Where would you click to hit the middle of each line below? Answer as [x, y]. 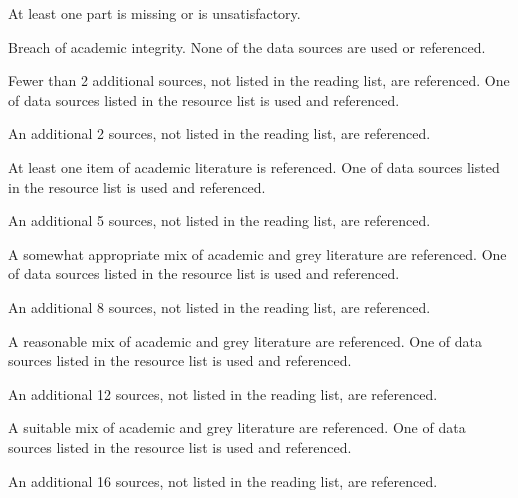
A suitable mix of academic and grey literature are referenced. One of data [237, 427]
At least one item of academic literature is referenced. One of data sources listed [254, 166]
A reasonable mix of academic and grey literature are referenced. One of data [245, 340]
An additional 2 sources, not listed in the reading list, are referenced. [219, 133]
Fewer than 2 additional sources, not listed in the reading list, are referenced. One [259, 80]
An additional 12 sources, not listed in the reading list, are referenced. [223, 393]
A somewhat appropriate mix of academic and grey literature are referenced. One [257, 253]
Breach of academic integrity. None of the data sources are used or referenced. [247, 46]
